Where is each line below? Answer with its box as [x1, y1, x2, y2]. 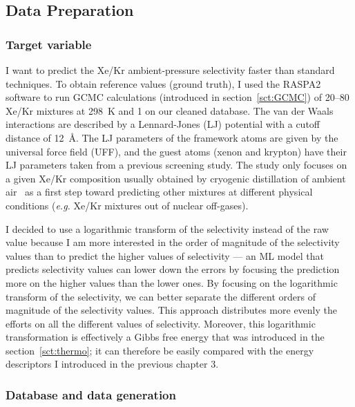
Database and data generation [6, 386, 176, 403]
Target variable [6, 35, 92, 53]
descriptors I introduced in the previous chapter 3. [6, 357, 219, 371]
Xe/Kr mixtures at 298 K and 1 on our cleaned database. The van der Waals [6, 103, 334, 117]
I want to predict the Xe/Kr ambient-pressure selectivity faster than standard [6, 63, 335, 77]
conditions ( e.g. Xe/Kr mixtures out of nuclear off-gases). [6, 198, 249, 212]
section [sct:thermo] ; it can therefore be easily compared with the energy [6, 343, 314, 357]
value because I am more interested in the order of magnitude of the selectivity [6, 235, 340, 249]
